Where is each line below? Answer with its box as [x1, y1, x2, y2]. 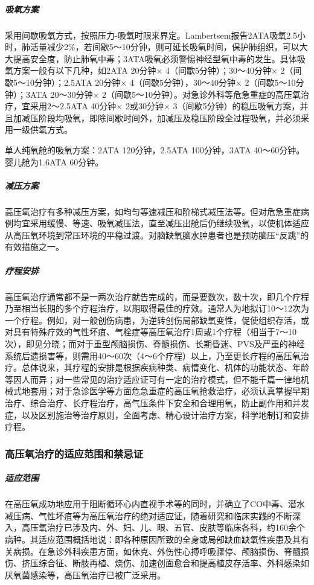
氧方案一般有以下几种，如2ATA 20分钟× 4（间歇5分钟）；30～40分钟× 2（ [5, 64, 293, 77]
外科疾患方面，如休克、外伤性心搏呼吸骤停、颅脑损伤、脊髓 [63, 545, 301, 557]
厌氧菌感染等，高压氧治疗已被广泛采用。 [5, 568, 165, 581]
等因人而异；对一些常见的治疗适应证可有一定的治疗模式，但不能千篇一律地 [5, 372, 301, 385]
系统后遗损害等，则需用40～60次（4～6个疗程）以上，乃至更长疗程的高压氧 [5, 349, 301, 362]
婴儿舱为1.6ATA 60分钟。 [5, 155, 104, 168]
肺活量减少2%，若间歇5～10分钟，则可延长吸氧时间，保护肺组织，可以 [21, 40, 300, 53]
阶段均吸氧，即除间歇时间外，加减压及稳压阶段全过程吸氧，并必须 [38, 111, 301, 124]
